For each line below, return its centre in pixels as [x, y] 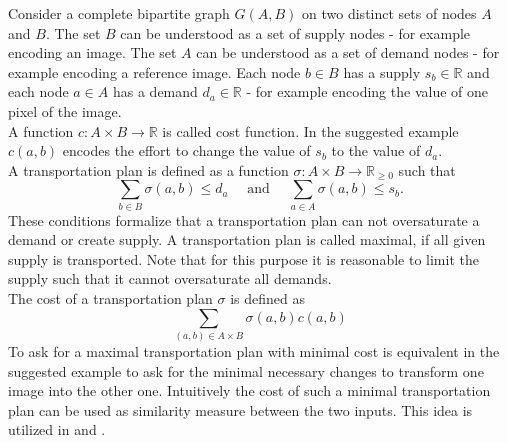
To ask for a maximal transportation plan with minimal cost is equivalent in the [254, 350]
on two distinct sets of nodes [389, 13]
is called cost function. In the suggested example [310, 130]
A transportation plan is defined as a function [148, 169]
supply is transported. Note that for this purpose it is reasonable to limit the [243, 258]
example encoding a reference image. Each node [154, 71]
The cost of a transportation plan [110, 298]
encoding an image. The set [92, 52]
